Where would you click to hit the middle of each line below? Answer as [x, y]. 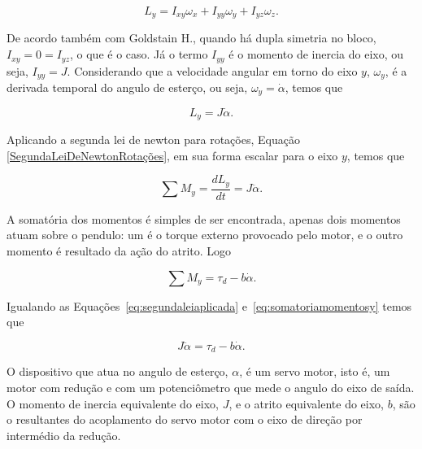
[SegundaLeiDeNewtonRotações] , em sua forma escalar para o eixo [172, 155]
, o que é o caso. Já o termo [139, 54]
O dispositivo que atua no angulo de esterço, [117, 371]
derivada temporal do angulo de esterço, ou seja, [127, 87]
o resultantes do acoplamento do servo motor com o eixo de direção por [185, 419]
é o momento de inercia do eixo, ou [316, 54]
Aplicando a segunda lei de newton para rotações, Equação [153, 139]
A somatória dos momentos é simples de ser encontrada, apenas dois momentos [204, 218]
